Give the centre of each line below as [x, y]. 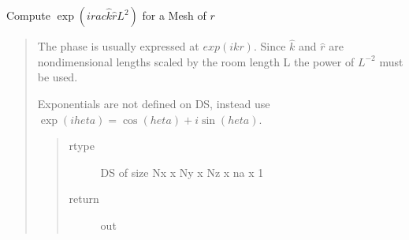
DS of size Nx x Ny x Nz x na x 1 [182, 172]
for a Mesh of [174, 15]
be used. [58, 77]
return [84, 199]
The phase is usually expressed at [118, 46]
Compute [28, 15]
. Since [270, 46]
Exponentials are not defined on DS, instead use [154, 103]
